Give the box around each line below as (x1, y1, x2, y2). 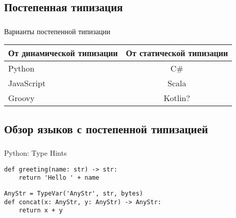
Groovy (8, 92, 35, 104)
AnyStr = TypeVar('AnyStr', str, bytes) (4, 189, 144, 197)
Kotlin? (163, 92, 191, 104)
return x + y (18, 207, 63, 214)
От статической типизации (126, 47, 228, 59)
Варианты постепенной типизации (4, 26, 110, 36)
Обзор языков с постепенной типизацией (4, 120, 208, 136)
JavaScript (8, 77, 46, 89)
